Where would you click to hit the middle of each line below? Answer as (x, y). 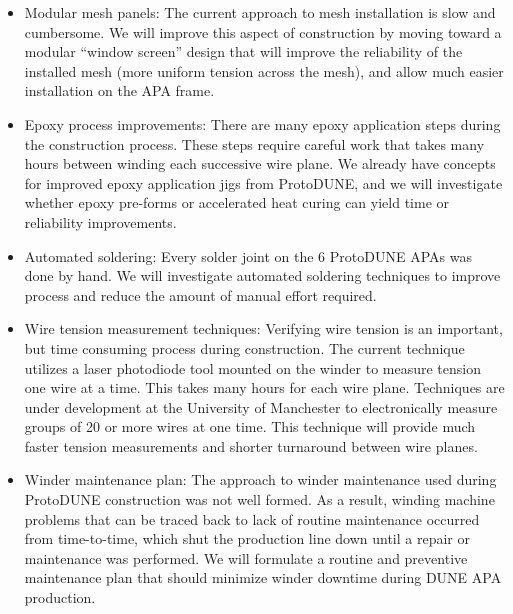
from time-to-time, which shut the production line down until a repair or (247, 538)
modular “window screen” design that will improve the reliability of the (243, 51)
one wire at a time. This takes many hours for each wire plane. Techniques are (264, 387)
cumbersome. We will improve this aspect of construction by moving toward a (263, 31)
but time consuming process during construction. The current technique (244, 347)
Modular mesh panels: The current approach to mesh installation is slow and (260, 12)
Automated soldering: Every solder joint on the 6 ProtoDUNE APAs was (248, 255)
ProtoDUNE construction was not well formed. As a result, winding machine (259, 499)
